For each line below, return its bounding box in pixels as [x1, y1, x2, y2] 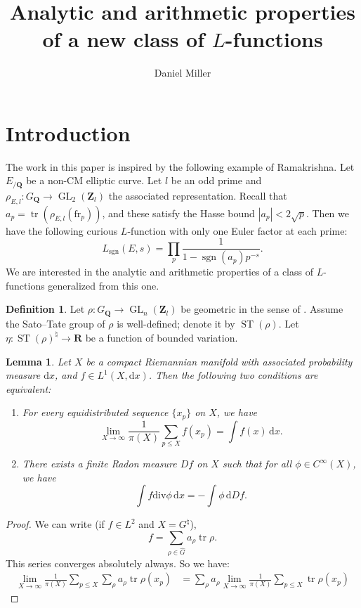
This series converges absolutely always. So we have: [6, 555, 230, 570]
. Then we [306, 205, 349, 220]
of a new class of [42, 25, 205, 53]
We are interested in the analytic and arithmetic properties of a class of [6, 264, 313, 279]
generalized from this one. [48, 278, 159, 292]
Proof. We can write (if [6, 517, 105, 531]
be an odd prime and [171, 173, 262, 188]
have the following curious [6, 223, 118, 238]
